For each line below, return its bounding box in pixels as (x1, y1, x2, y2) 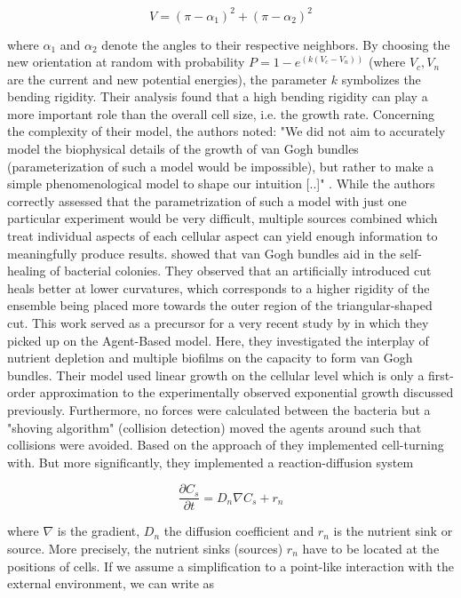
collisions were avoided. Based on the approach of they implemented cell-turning (7, 435, 444, 454)
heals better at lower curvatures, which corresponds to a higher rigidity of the (7, 278, 430, 297)
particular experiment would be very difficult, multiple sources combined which (7, 209, 438, 227)
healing (7, 261, 46, 280)
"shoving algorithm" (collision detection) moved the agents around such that (7, 418, 422, 436)
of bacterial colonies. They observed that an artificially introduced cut (50, 261, 432, 280)
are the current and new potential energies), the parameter (7, 69, 328, 88)
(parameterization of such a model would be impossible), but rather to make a (7, 156, 434, 175)
